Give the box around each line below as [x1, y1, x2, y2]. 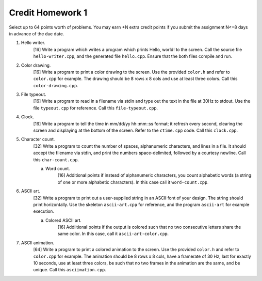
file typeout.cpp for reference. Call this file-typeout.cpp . [33, 105, 158, 111]
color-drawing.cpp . [33, 82, 79, 88]
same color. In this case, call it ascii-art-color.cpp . [57, 231, 169, 237]
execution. [33, 208, 54, 214]
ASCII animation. [21, 240, 54, 246]
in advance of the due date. [9, 31, 64, 36]
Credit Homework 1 [9, 7, 87, 18]
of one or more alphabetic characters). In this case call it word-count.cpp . [57, 179, 209, 185]
